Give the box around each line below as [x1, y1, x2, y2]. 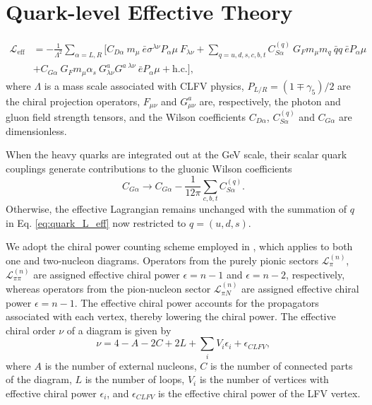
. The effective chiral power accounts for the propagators [74, 295, 319, 310]
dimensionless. [6, 123, 67, 138]
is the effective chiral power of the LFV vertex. [157, 385, 361, 400]
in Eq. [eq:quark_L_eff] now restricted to [6, 215, 186, 230]
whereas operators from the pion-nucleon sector [6, 281, 211, 295]
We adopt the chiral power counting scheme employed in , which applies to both [6, 239, 353, 254]
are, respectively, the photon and [199, 93, 341, 108]
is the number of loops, [85, 372, 185, 387]
